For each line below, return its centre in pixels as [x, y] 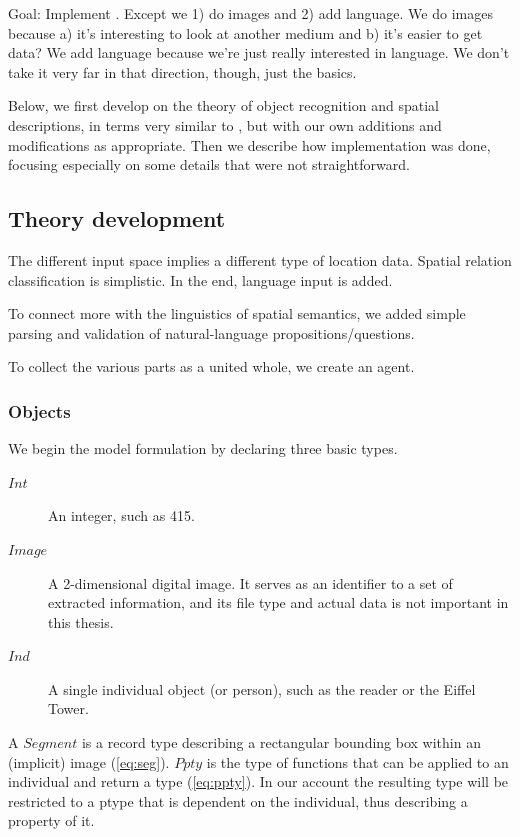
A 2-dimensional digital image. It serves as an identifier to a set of [250, 582]
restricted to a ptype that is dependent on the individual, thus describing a [238, 800]
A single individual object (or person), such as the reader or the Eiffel [262, 688]
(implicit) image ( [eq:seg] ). [89, 761]
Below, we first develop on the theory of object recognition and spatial [223, 105]
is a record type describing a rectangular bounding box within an [281, 742]
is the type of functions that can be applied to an [357, 761]
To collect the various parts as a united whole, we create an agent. [211, 366]
